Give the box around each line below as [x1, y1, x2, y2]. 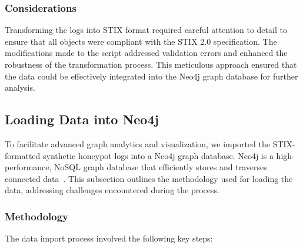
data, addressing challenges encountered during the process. [5, 184, 219, 196]
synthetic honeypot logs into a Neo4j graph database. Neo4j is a [42, 149, 274, 161]
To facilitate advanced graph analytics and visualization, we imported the [5, 137, 270, 150]
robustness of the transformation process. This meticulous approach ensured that [5, 58, 297, 70]
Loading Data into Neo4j [5, 110, 159, 128]
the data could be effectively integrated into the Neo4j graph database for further [5, 70, 298, 82]
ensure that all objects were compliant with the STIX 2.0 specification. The [5, 35, 277, 47]
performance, [5, 161, 52, 173]
